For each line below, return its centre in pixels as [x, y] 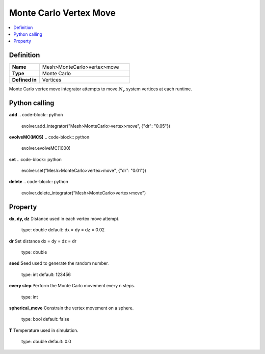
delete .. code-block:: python [39, 182]
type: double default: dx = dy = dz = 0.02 [63, 230]
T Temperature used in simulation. [44, 330]
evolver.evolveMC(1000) [46, 148]
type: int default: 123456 [46, 274]
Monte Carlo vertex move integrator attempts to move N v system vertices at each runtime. [101, 90]
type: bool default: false [45, 319]
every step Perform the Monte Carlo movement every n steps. [72, 286]
